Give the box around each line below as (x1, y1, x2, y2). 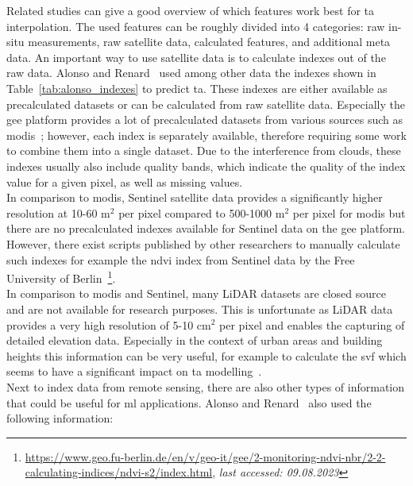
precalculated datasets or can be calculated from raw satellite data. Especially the (6, 95, 405, 112)
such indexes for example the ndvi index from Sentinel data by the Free (6, 251, 355, 268)
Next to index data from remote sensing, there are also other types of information (6, 378, 405, 395)
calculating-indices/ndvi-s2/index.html (25, 464, 213, 480)
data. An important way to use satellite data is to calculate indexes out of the (6, 48, 386, 65)
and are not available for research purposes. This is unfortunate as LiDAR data (6, 300, 393, 317)
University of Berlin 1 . (6, 268, 116, 286)
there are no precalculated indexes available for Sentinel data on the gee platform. (6, 220, 405, 237)
